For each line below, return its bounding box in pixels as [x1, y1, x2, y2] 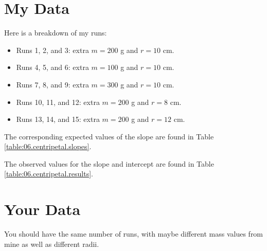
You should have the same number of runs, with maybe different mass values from [4, 228, 263, 239]
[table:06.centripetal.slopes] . [4, 141, 92, 152]
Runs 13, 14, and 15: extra [16, 114, 100, 124]
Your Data [4, 199, 81, 220]
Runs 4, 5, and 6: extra [16, 62, 89, 73]
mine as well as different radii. [4, 238, 99, 249]
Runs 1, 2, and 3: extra [16, 44, 89, 55]
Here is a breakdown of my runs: [4, 27, 107, 38]
